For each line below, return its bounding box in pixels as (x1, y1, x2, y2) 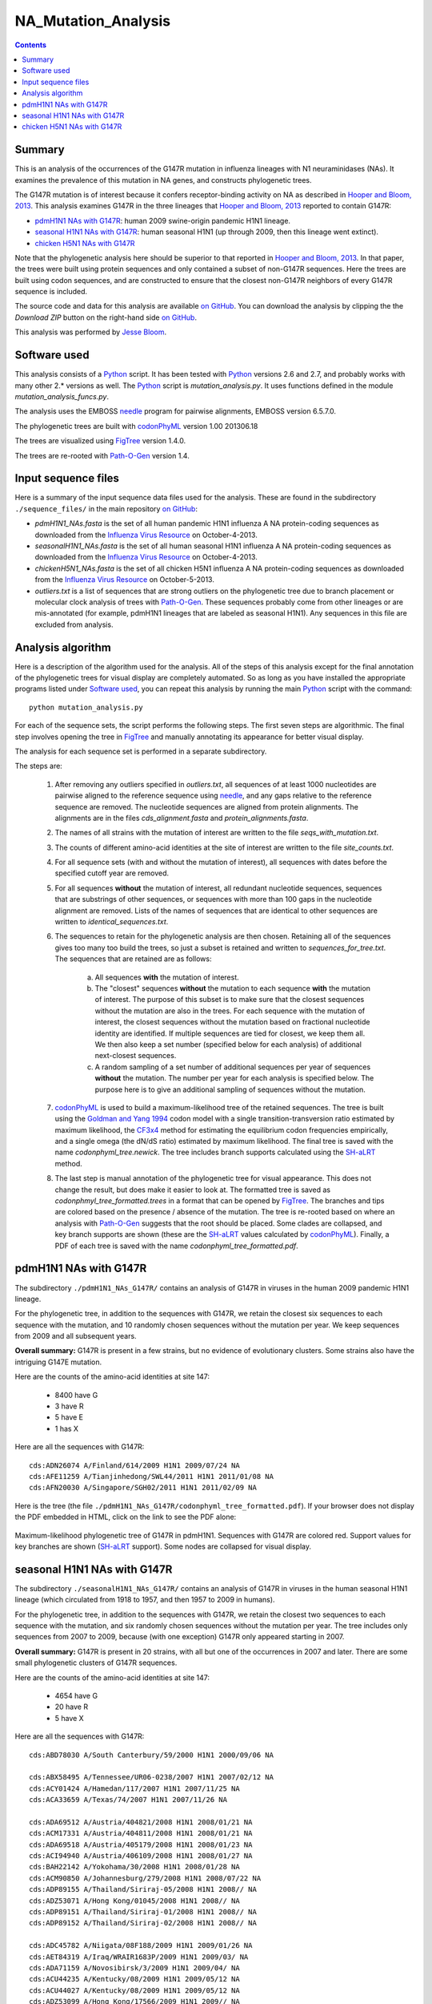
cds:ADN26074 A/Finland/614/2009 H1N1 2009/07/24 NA (29, 1461, 240, 1470)
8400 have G (54, 1390, 98, 1400)
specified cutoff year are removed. (54, 868, 170, 878)
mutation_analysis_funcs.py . (14, 391, 110, 401)
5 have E (54, 1412, 84, 1422)
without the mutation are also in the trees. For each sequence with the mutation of (94, 1006, 366, 1016)
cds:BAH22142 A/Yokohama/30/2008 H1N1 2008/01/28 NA (29, 1862, 240, 1872)
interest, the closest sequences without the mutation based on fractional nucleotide (94, 1017, 370, 1027)
